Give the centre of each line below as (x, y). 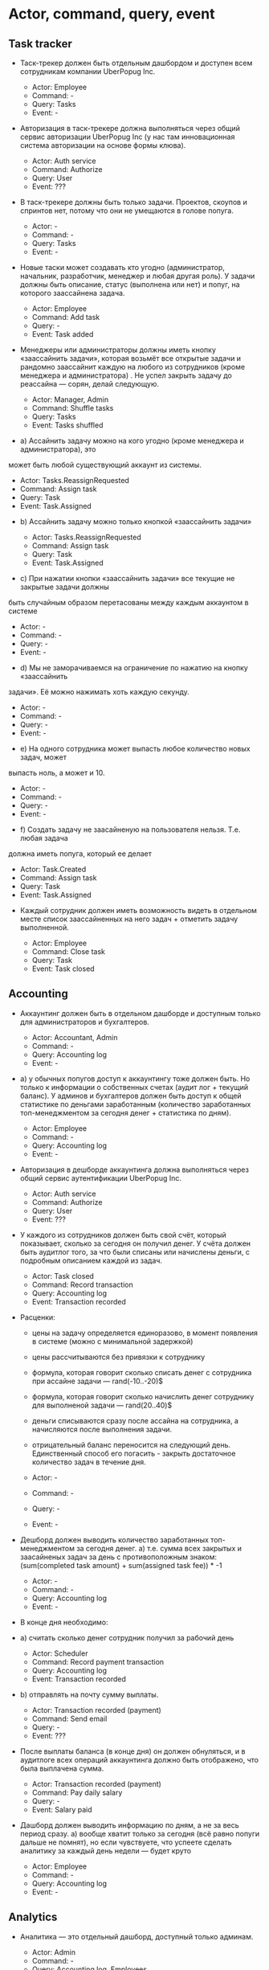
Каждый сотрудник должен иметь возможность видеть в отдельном (138, 910)
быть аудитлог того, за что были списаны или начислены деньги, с (135, 1251)
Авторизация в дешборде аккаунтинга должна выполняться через (134, 1169)
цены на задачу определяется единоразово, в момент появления (145, 1333)
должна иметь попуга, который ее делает (80, 854)
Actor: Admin (54, 1952)
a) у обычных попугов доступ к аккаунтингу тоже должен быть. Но (135, 1079)
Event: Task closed (63, 969)
